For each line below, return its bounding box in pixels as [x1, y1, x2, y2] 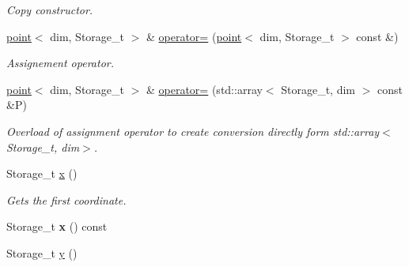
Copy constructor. [6, 2, 93, 17]
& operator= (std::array [146, 81, 263, 97]
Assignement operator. [6, 55, 114, 71]
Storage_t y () [6, 244, 78, 261]
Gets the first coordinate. [6, 191, 127, 208]
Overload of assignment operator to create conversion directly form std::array [6, 122, 380, 139]
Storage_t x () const [6, 218, 108, 235]
